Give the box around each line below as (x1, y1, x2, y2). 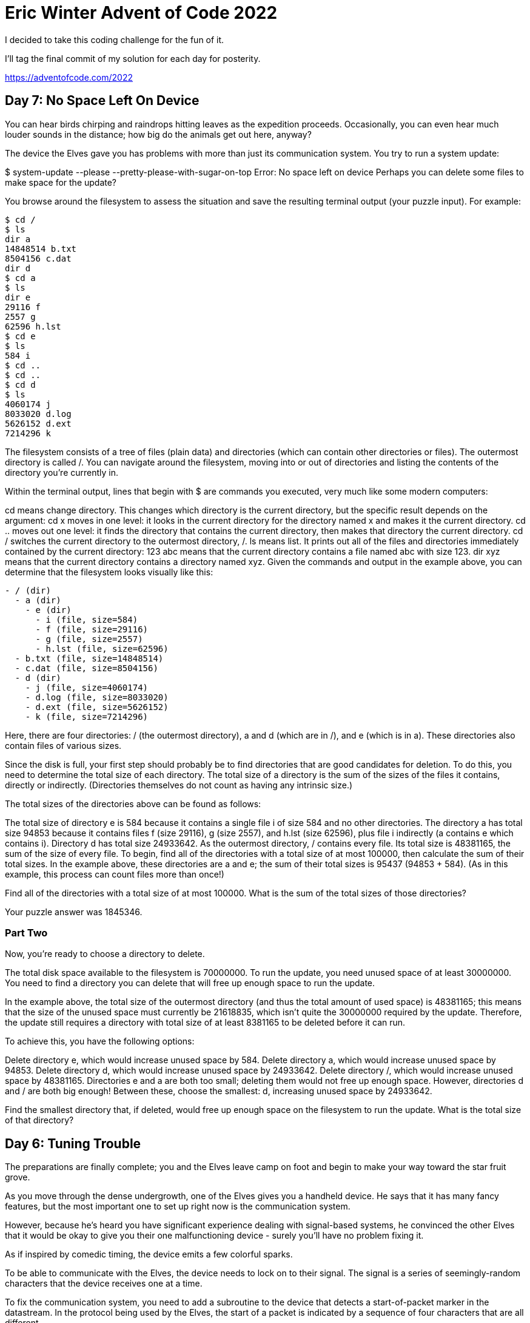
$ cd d (5, 379, 36, 390)
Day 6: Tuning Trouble (5, 1135, 141, 1151)
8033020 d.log (5, 408, 72, 419)
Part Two (5, 926, 48, 939)
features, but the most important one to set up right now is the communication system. (5, 1201, 351, 1212)
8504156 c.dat (5, 253, 72, 263)
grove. (5, 1172, 30, 1183)
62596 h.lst (5, 321, 61, 331)
